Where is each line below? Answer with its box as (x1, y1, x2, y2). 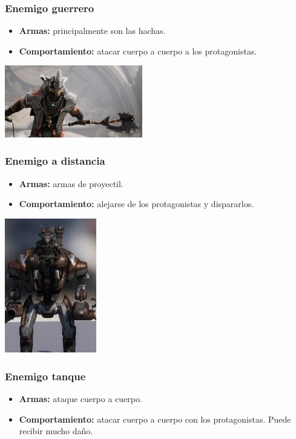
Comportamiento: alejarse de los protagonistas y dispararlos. (19, 197, 254, 210)
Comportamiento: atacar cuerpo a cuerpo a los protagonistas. (19, 44, 257, 57)
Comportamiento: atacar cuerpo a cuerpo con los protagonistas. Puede (19, 412, 291, 425)
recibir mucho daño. (19, 424, 93, 437)
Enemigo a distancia (5, 153, 105, 168)
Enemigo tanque (5, 368, 86, 383)
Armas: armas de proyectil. (19, 177, 123, 190)
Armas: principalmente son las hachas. (19, 24, 166, 37)
